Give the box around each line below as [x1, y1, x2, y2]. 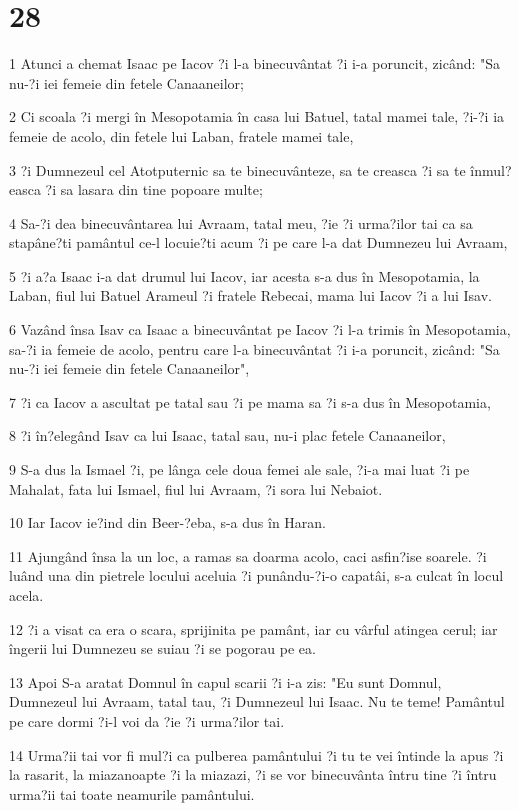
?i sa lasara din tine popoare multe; [45, 179, 263, 200]
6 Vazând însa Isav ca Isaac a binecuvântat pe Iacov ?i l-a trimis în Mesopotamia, [9, 319, 511, 340]
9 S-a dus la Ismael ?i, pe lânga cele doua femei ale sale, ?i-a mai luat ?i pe [9, 459, 470, 480]
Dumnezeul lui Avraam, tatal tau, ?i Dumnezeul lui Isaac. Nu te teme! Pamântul [9, 691, 505, 712]
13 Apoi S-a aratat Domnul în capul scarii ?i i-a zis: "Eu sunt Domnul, [9, 671, 442, 692]
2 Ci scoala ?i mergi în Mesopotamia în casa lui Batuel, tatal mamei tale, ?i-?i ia [9, 106, 505, 127]
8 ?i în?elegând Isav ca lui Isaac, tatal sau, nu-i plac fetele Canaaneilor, [9, 425, 446, 446]
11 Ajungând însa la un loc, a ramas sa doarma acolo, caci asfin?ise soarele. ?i [9, 545, 487, 566]
